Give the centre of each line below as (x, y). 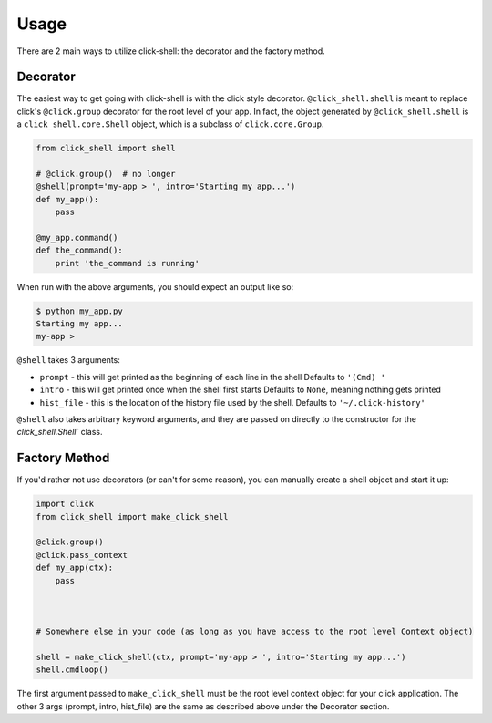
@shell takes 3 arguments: (68, 360)
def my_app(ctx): (75, 568)
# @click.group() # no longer (106, 174)
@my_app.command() (77, 238)
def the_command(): (79, 250)
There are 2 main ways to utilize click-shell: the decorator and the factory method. (171, 51)
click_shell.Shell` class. (60, 432)
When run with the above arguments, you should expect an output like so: (155, 286)
